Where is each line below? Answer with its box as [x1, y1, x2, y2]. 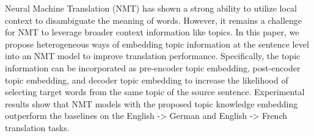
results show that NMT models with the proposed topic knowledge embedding [5, 97, 298, 110]
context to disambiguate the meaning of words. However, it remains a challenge [5, 13, 302, 26]
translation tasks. [5, 121, 70, 134]
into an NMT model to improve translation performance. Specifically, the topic [5, 49, 301, 62]
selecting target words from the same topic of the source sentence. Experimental [5, 85, 305, 98]
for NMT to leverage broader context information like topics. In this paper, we [5, 26, 299, 38]
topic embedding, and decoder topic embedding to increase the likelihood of [5, 73, 288, 86]
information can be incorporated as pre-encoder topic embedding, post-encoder [5, 61, 301, 74]
